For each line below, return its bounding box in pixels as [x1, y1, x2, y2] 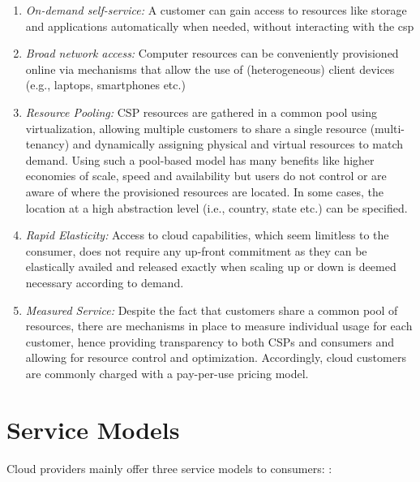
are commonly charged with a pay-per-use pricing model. [25, 364, 309, 381]
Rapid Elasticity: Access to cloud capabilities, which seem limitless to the [25, 226, 389, 243]
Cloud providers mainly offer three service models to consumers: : [6, 459, 332, 476]
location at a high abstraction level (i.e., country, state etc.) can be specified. [25, 199, 408, 216]
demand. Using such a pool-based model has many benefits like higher [25, 151, 375, 168]
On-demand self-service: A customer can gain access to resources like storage [25, 2, 407, 18]
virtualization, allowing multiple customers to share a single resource [25, 119, 366, 136]
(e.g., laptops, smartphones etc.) [25, 76, 186, 93]
